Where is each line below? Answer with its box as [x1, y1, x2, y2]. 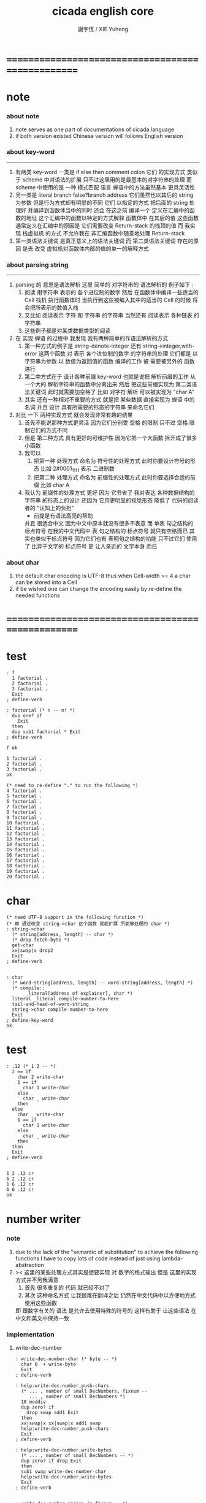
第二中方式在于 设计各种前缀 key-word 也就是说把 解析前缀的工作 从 [24, 373, 196, 381]
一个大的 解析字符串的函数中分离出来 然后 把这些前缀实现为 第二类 [24, 381, 192, 388]
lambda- [161, 1255, 183, 1262]
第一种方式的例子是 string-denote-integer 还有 [24, 342, 142, 350]
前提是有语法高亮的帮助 [33, 512, 93, 519]
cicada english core [51, 4, 154, 18]
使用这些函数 [24, 1299, 57, 1306]
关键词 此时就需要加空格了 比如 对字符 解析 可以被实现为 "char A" [29, 388, 195, 396]
